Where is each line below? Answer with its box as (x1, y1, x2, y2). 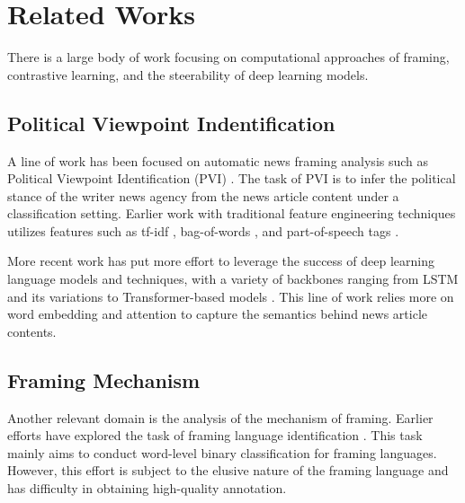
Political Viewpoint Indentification (7, 109, 335, 137)
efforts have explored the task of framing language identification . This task (7, 426, 423, 445)
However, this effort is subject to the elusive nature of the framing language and (7, 461, 449, 480)
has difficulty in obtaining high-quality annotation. (7, 479, 287, 498)
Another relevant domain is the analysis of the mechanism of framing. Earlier (7, 408, 434, 427)
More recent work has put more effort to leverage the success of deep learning (7, 251, 434, 270)
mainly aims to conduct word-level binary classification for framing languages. (7, 443, 437, 462)
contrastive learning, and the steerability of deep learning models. (7, 65, 369, 84)
